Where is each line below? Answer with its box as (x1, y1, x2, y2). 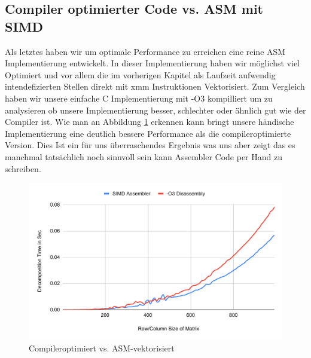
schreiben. (5, 162, 41, 175)
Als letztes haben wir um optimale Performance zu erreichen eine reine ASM (5, 45, 286, 57)
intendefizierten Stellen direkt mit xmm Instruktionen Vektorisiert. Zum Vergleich (5, 80, 305, 93)
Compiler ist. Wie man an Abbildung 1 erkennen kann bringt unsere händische (5, 115, 294, 128)
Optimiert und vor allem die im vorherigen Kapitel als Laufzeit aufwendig (5, 68, 276, 81)
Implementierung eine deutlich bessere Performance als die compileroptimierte (5, 127, 291, 139)
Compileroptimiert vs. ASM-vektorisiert (29, 341, 175, 354)
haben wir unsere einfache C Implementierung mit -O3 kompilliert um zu (5, 91, 273, 104)
